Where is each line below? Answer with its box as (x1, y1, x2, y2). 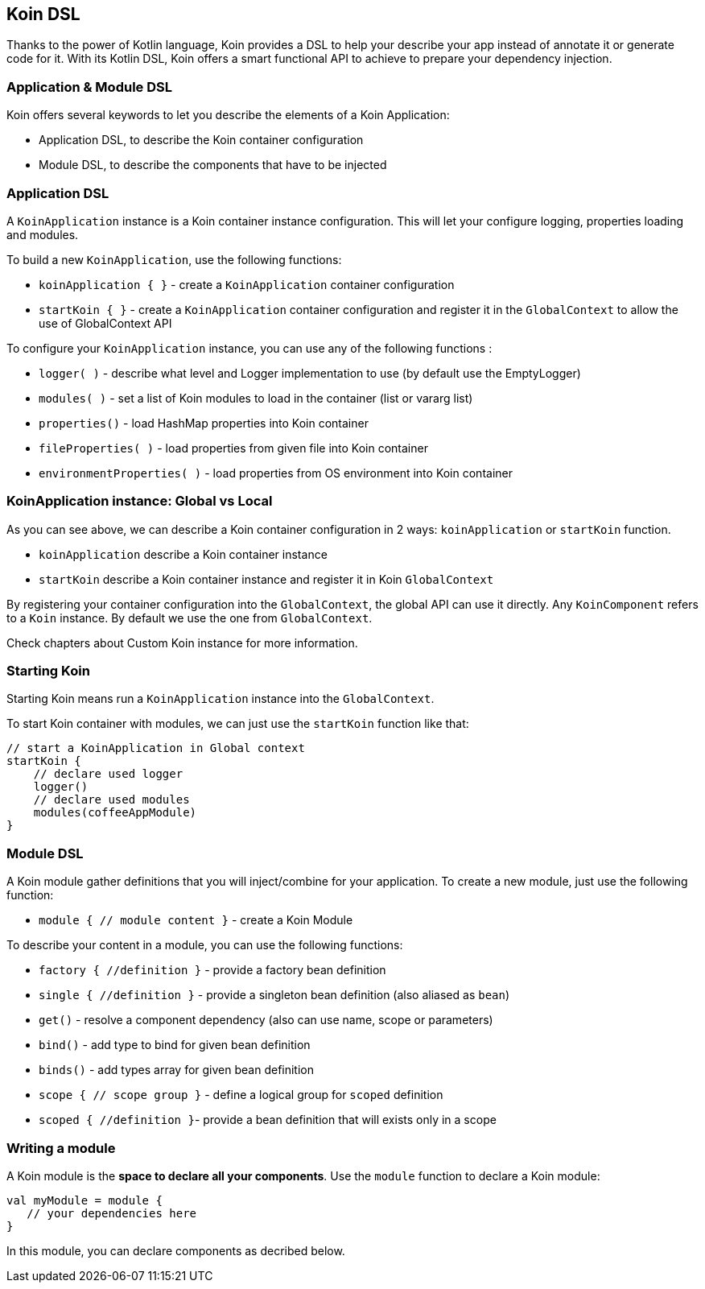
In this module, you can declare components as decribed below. (6, 1243, 345, 1258)
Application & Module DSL (6, 78, 172, 95)
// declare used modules (33, 793, 190, 807)
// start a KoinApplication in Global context (6, 742, 305, 755)
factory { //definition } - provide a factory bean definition (39, 963, 386, 977)
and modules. (6, 227, 79, 242)
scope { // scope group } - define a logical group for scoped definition (39, 1088, 443, 1102)
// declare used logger (33, 767, 183, 781)
